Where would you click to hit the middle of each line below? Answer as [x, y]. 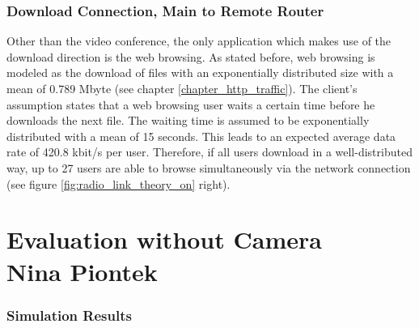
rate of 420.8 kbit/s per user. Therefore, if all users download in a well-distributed [209, 152]
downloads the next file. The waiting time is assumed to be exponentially [188, 120]
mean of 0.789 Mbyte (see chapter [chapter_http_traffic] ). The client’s [182, 88]
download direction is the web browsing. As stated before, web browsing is [191, 56]
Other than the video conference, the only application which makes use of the [199, 41]
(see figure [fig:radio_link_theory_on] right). [119, 183]
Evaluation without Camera [164, 239]
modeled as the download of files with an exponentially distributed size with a [200, 72]
